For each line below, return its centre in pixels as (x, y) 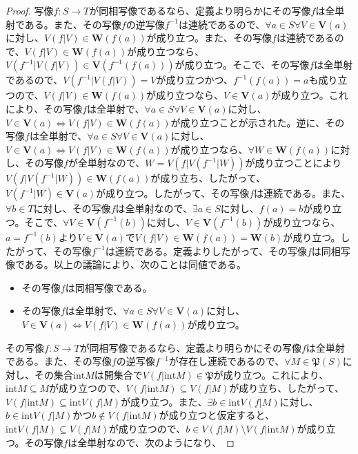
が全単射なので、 (107, 163)
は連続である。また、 (302, 193)
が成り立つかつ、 (195, 80)
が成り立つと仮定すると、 (217, 415)
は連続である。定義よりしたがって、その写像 (206, 250)
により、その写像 (44, 108)
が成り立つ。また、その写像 (209, 38)
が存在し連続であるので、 (227, 361)
